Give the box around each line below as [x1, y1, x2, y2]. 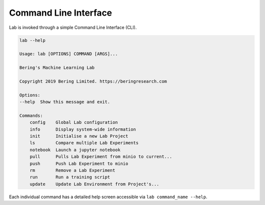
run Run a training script [29, 174, 110, 180]
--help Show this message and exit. [19, 99, 110, 105]
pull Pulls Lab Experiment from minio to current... [29, 154, 172, 159]
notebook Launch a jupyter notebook [29, 147, 121, 153]
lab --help [19, 37, 46, 43]
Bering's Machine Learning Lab [19, 65, 95, 70]
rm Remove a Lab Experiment [29, 167, 115, 173]
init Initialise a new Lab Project [29, 134, 129, 139]
